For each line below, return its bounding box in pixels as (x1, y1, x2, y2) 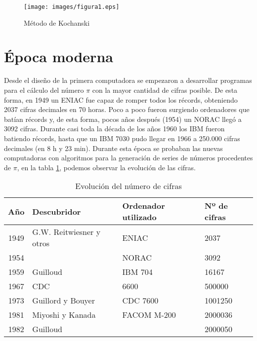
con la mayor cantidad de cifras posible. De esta (92, 84, 238, 95)
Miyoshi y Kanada (32, 309, 96, 321)
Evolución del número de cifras (75, 180, 182, 192)
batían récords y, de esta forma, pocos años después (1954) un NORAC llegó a (4, 114, 242, 124)
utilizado (122, 211, 157, 223)
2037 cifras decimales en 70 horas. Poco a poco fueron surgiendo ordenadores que (4, 104, 250, 114)
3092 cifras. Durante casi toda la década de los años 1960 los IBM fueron (4, 123, 225, 134)
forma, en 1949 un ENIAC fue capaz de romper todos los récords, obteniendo (4, 94, 238, 105)
